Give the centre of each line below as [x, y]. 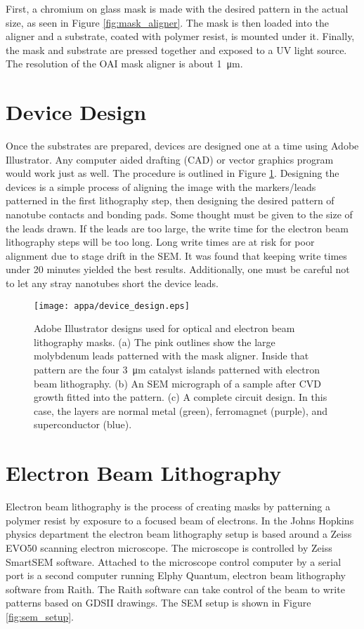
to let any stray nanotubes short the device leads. [112, 283]
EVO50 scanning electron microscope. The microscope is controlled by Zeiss [169, 547]
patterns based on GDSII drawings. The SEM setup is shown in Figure [158, 603]
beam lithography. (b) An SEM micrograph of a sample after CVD [177, 383]
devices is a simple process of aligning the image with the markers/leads [161, 186]
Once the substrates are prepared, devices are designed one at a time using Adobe [182, 146]
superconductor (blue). [83, 424]
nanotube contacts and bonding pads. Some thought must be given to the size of [179, 214]
